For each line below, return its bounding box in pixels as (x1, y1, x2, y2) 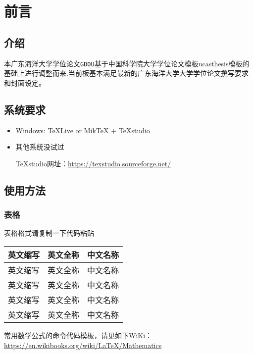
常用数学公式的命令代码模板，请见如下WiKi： (4, 330, 152, 340)
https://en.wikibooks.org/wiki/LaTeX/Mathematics (4, 340, 162, 350)
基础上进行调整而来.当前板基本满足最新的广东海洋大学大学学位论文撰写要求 (4, 68, 249, 78)
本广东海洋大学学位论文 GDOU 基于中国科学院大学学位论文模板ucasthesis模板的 (4, 58, 250, 68)
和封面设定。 (4, 77, 46, 88)
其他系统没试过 (15, 142, 64, 152)
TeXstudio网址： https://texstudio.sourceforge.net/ (15, 158, 171, 168)
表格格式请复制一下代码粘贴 (4, 228, 94, 238)
